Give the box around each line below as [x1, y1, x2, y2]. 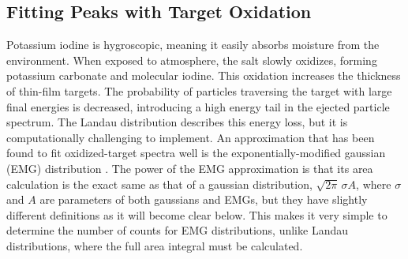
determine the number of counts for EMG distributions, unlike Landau [6, 222, 348, 238]
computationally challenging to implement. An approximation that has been [6, 129, 375, 145]
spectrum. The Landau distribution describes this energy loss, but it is [6, 114, 348, 130]
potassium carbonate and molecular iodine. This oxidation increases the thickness [6, 67, 401, 84]
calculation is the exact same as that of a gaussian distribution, [6, 175, 313, 192]
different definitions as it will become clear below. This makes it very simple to [6, 206, 387, 223]
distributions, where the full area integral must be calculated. [6, 237, 303, 253]
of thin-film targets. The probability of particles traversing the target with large [6, 82, 392, 99]
